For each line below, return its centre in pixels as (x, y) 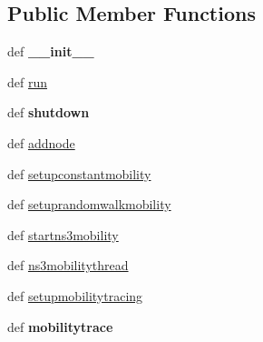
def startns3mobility (63, 234)
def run (28, 81)
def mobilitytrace (60, 326)
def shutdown (49, 112)
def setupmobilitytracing (75, 295)
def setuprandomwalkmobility (89, 204)
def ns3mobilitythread (68, 265)
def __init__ (51, 51)
